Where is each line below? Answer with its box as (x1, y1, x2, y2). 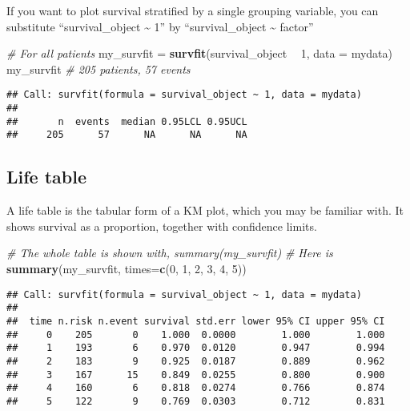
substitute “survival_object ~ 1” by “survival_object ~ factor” (6, 18, 314, 34)
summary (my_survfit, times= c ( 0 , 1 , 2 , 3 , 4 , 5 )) (6, 260, 247, 276)
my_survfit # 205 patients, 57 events (6, 60, 191, 77)
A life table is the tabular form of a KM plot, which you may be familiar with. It (6, 202, 404, 219)
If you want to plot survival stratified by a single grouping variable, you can (6, 2, 379, 18)
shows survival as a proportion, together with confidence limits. (6, 217, 317, 234)
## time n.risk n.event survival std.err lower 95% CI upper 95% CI (6, 315, 385, 327)
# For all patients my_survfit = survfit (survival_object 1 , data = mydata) (6, 45, 392, 62)
